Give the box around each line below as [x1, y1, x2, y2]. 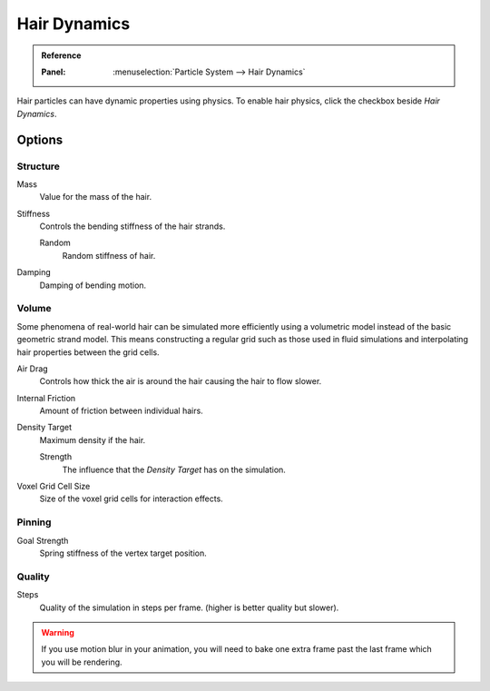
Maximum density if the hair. [39, 434, 146, 445]
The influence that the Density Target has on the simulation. [62, 464, 286, 475]
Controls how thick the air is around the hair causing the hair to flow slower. [39, 376, 322, 387]
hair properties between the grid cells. [16, 346, 160, 358]
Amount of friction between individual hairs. [39, 405, 203, 417]
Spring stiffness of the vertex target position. [39, 548, 208, 558]
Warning [41, 627, 74, 637]
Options [16, 132, 64, 147]
